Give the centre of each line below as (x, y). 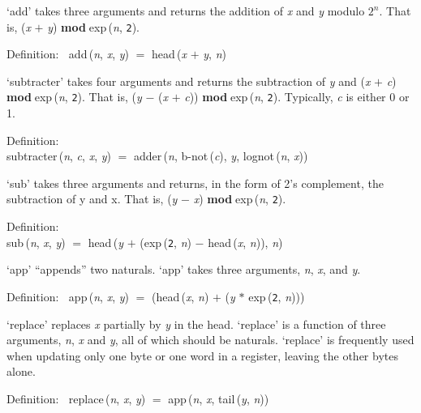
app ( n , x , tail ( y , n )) (219, 398)
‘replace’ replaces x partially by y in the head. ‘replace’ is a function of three (196, 324)
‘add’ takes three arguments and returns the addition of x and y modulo (186, 11)
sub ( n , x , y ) (36, 242)
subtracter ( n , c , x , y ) (59, 156)
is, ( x (19, 26)
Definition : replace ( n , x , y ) (76, 398)
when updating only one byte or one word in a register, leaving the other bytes (202, 355)
